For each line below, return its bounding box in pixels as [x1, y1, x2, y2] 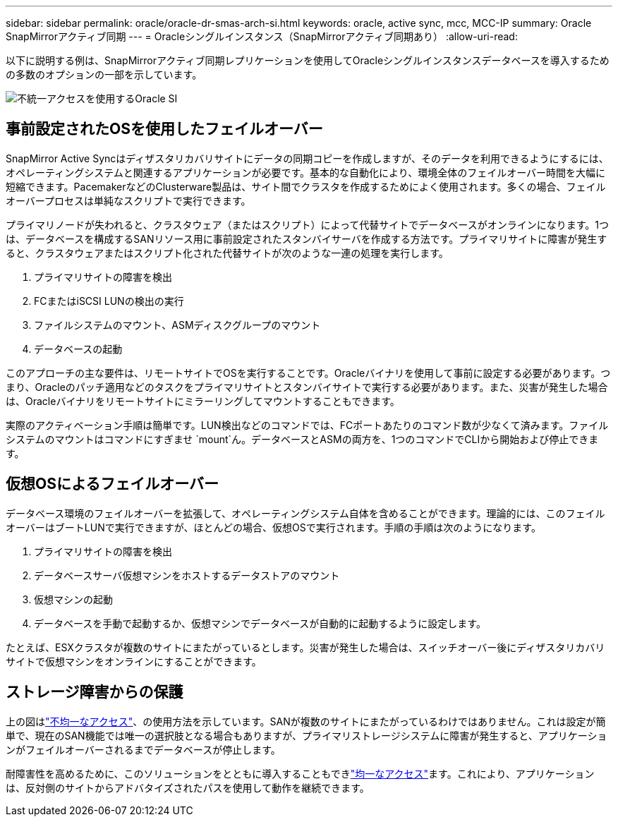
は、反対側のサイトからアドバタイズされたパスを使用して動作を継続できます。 [6, 781, 370, 794]
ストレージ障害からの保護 [6, 683, 183, 701]
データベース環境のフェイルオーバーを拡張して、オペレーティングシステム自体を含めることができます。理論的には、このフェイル [6, 507, 605, 519]
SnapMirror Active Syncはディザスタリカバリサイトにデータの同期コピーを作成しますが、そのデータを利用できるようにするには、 [6, 152, 609, 164]
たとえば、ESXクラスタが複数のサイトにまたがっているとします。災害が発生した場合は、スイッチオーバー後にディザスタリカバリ [6, 641, 605, 653]
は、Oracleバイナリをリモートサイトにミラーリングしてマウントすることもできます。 [6, 394, 400, 407]
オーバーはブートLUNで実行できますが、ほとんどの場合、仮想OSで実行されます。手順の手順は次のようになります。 [6, 521, 541, 533]
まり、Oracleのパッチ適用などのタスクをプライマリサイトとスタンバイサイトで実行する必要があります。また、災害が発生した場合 [6, 380, 608, 393]
